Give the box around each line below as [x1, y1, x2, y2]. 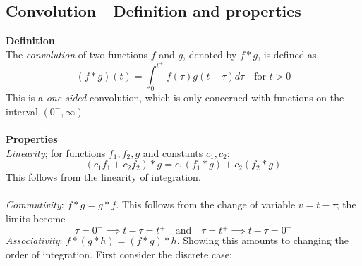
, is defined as [258, 46, 317, 61]
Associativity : [6, 233, 63, 248]
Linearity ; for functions [6, 145, 106, 160]
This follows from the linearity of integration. [6, 170, 201, 184]
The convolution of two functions [6, 46, 147, 61]
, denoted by [183, 46, 237, 61]
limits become [6, 211, 66, 225]
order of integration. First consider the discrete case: [6, 246, 232, 261]
